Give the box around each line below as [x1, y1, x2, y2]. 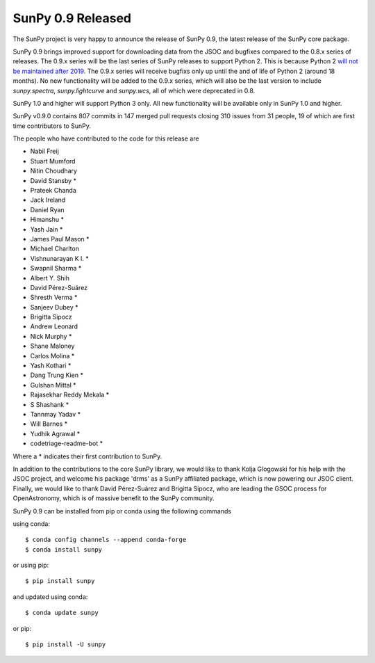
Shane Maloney [30, 342, 75, 351]
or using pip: [12, 561, 49, 570]
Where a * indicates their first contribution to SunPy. [12, 452, 162, 461]
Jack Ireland [30, 195, 66, 205]
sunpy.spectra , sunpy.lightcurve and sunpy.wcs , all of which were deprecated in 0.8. [12, 86, 256, 95]
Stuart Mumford [30, 157, 76, 165]
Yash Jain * [30, 225, 63, 233]
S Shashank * [30, 400, 69, 408]
